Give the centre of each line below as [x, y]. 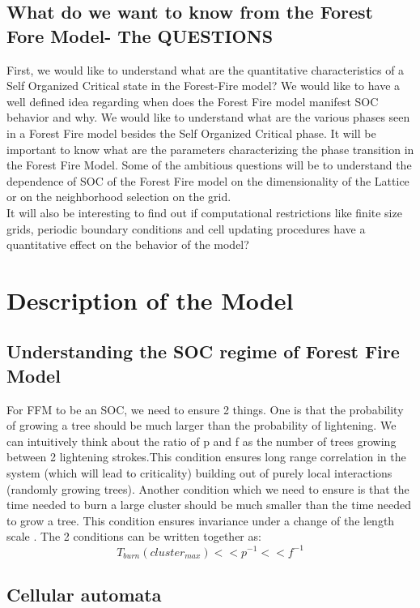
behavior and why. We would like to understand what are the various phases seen [208, 117]
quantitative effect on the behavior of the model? [128, 244]
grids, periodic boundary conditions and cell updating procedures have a [186, 228]
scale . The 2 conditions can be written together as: [134, 536]
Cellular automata [84, 594]
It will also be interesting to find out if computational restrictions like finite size [204, 212]
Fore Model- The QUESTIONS [140, 35]
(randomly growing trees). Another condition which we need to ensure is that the [208, 488]
